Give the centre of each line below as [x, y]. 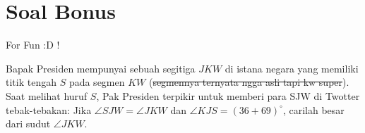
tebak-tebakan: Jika [49, 109]
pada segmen [97, 82]
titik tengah [31, 82]
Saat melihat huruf [47, 95]
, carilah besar [313, 109]
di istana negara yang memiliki [292, 68]
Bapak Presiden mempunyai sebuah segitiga [101, 68]
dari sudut [28, 123]
